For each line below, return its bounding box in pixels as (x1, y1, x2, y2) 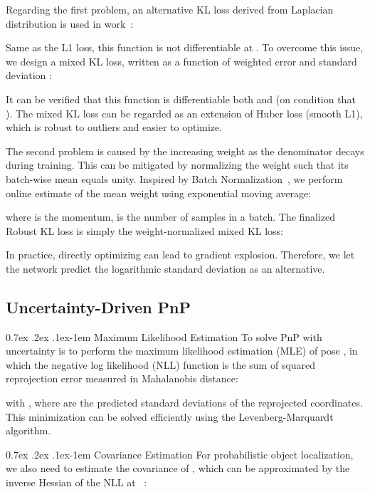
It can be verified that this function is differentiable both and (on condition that (6, 91, 356, 106)
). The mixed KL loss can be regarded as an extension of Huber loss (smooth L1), (6, 105, 363, 120)
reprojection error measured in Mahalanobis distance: (6, 371, 238, 386)
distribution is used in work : (6, 16, 134, 31)
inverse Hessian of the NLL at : (6, 475, 147, 490)
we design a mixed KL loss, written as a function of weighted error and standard (6, 53, 357, 68)
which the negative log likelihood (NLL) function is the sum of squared (6, 357, 316, 372)
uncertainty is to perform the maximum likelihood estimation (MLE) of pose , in (6, 343, 358, 358)
